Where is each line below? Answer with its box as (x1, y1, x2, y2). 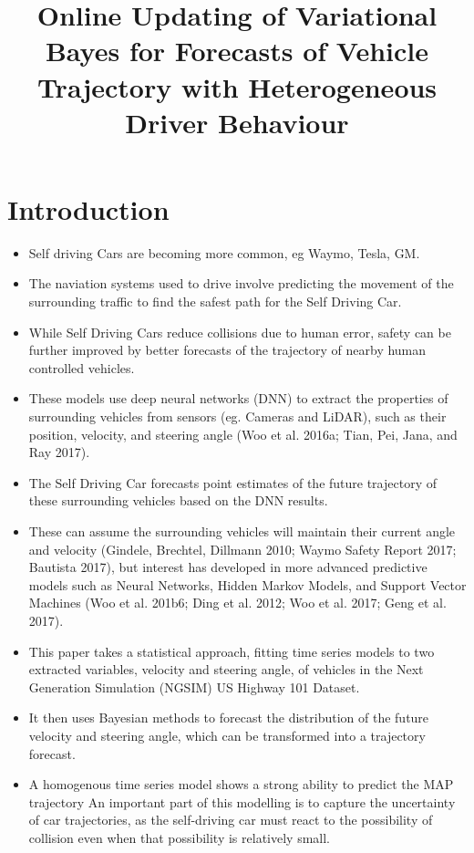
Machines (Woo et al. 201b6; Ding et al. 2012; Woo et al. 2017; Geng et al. (28, 593, 447, 612)
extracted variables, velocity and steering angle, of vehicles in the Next (28, 660, 424, 679)
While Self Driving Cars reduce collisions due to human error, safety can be (28, 322, 451, 341)
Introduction (7, 190, 170, 227)
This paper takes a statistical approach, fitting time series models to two (28, 641, 435, 661)
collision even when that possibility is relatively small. (28, 827, 330, 847)
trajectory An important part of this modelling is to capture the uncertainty (28, 792, 456, 811)
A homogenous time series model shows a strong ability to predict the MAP (28, 775, 454, 794)
